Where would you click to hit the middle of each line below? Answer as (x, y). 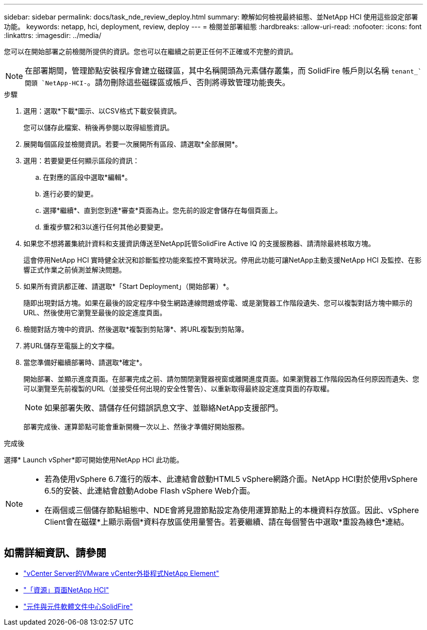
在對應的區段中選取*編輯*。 (87, 177)
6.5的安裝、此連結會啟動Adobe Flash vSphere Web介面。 (150, 491)
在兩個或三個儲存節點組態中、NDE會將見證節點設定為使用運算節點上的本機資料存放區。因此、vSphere (232, 510)
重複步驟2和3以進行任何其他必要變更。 (105, 227)
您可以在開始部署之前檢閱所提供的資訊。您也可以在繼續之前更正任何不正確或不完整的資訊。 (151, 51)
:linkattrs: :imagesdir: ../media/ (53, 35)
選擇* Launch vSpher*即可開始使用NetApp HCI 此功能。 (94, 460)
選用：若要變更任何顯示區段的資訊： (81, 161)
